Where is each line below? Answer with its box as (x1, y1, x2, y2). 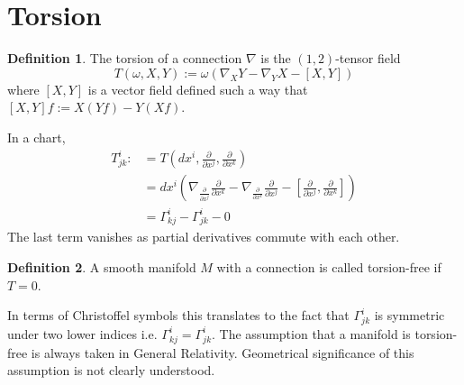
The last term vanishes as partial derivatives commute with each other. (7, 227, 400, 246)
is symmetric (374, 306, 445, 325)
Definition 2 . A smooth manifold (7, 257, 196, 276)
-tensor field (335, 49, 401, 68)
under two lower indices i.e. (7, 324, 158, 343)
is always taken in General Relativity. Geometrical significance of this (31, 343, 414, 362)
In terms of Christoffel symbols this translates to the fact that (7, 306, 350, 325)
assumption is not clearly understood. (7, 361, 215, 380)
